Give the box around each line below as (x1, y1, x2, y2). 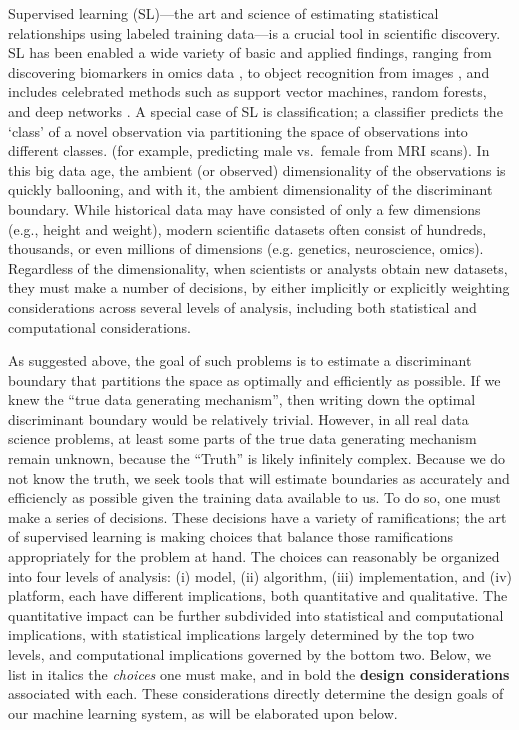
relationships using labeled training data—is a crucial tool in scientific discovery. (8, 22, 501, 43)
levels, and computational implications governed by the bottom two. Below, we (8, 644, 491, 664)
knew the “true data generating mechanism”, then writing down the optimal (8, 389, 476, 410)
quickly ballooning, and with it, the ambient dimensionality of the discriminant (8, 179, 493, 200)
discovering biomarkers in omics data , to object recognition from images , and (8, 61, 490, 82)
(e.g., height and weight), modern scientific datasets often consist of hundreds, (8, 218, 487, 239)
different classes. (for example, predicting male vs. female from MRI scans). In (8, 140, 490, 161)
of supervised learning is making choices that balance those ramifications (8, 526, 454, 547)
